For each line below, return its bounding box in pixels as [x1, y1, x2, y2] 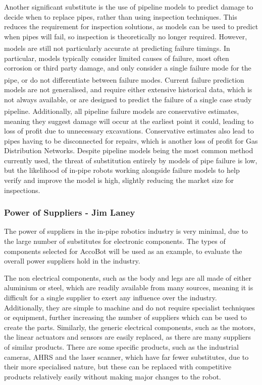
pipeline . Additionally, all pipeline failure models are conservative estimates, [4, 105, 239, 116]
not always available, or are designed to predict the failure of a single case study [4, 94, 252, 104]
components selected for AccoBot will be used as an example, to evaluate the [4, 245, 242, 256]
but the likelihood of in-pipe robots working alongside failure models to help [4, 165, 240, 175]
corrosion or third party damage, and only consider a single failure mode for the [4, 62, 251, 73]
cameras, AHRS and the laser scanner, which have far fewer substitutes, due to [4, 351, 249, 362]
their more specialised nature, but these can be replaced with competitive [4, 361, 232, 372]
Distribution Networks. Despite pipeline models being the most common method [4, 145, 253, 156]
